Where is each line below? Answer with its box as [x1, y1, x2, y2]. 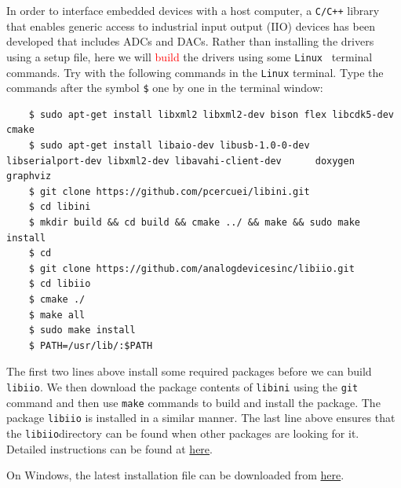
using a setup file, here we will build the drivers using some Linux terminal [6, 48, 373, 64]
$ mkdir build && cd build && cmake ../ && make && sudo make [28, 216, 361, 228]
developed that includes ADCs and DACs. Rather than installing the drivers [6, 33, 374, 50]
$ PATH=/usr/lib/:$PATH [28, 339, 153, 351]
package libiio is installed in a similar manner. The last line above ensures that [6, 409, 396, 426]
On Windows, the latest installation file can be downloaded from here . [6, 467, 344, 483]
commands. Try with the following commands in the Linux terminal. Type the [6, 64, 384, 80]
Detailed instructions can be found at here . [6, 440, 213, 457]
